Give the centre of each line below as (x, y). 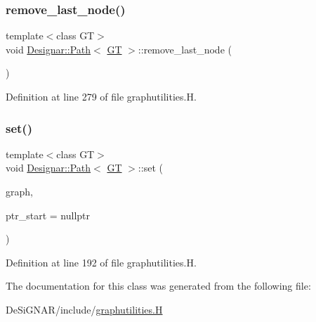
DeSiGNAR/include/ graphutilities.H (84, 309)
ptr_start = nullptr (48, 215)
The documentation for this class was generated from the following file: (158, 286)
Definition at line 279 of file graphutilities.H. (101, 96)
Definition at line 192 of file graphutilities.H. (101, 262)
